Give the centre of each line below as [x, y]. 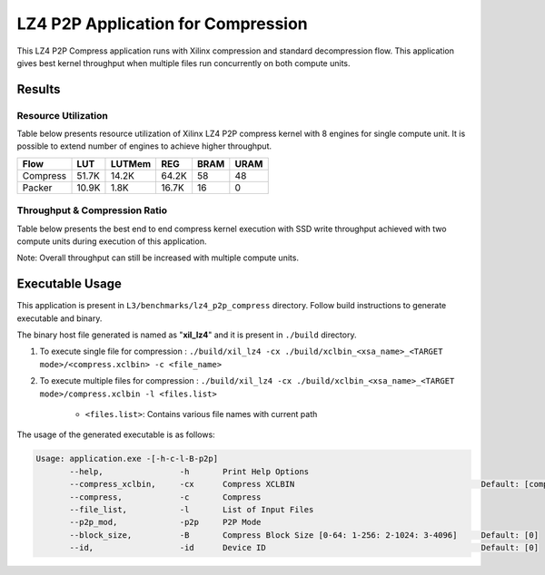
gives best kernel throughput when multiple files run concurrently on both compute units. [183, 63]
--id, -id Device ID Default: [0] [304, 548]
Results [39, 89]
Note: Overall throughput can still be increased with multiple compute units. [158, 258]
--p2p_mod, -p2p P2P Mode [165, 522]
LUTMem [131, 163]
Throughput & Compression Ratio [92, 210]
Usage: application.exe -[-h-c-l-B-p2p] [127, 459]
